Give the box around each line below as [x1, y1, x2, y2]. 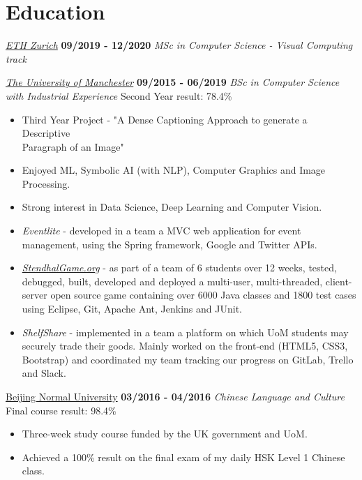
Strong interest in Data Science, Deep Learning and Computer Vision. [22, 200, 322, 214]
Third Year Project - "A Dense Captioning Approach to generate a [22, 112, 308, 126]
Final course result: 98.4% [6, 403, 116, 417]
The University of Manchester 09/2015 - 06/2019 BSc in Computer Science [6, 75, 340, 89]
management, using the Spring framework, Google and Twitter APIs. [22, 237, 317, 251]
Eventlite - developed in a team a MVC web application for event [22, 223, 301, 238]
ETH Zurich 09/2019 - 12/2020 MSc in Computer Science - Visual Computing [6, 38, 353, 52]
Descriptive [22, 126, 70, 140]
